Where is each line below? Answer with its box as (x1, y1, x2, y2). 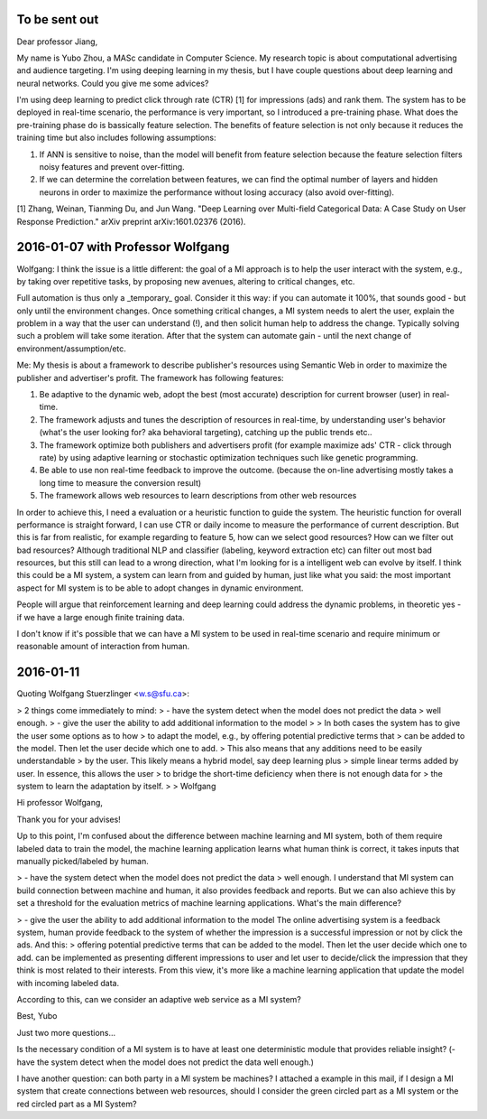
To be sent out (16, 12, 99, 27)
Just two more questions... (16, 1027, 116, 1038)
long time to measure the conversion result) (39, 477, 202, 488)
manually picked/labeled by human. (16, 856, 149, 867)
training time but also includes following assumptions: (16, 132, 216, 144)
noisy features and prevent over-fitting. (39, 162, 185, 173)
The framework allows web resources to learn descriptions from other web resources (39, 490, 357, 501)
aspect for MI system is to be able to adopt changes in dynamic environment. (16, 583, 304, 593)
